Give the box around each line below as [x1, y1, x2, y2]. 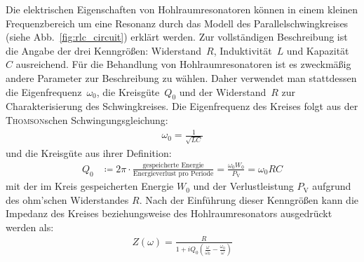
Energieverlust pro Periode [133, 170, 214, 178]
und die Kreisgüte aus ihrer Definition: [6, 145, 172, 160]
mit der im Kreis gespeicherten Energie [6, 179, 174, 193]
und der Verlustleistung [193, 179, 294, 193]
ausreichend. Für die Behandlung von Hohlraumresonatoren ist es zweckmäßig [15, 57, 351, 71]
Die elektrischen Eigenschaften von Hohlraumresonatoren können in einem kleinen [6, 2, 358, 16]
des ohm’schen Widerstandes [6, 192, 129, 207]
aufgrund [312, 179, 351, 193]
